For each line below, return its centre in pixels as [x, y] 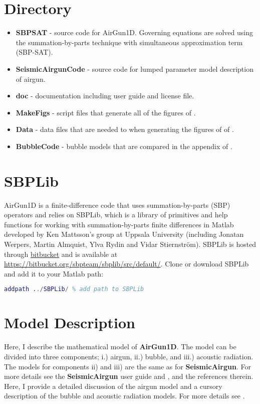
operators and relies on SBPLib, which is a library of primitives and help [116, 215]
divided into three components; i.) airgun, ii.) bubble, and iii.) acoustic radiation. [129, 356]
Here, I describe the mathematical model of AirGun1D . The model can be [120, 347]
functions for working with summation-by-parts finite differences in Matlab [119, 224]
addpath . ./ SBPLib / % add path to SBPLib [74, 289]
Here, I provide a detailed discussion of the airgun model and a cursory [113, 386]
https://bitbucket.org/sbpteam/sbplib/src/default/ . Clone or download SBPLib [126, 264]
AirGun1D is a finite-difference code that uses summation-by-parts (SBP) [117, 205]
